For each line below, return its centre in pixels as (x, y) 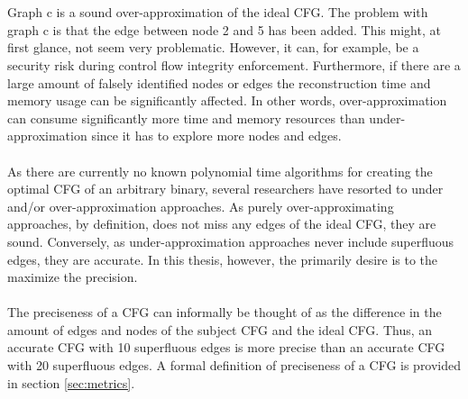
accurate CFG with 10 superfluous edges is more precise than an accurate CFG (226, 347)
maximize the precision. (73, 277)
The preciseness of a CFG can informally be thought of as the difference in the (225, 312)
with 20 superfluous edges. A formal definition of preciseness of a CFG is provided (234, 365)
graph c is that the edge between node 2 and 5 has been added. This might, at (224, 29)
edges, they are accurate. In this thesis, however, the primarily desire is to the (223, 259)
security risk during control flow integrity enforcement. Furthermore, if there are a (234, 64)
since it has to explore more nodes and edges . (216, 136)
